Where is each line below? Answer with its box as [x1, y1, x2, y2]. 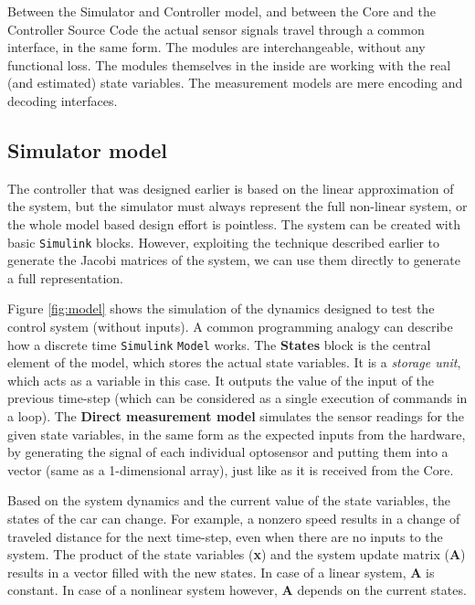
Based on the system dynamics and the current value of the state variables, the [7, 491, 450, 510]
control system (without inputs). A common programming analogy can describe [7, 316, 453, 335]
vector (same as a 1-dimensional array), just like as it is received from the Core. [7, 460, 454, 479]
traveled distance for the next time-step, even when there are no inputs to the [7, 526, 443, 546]
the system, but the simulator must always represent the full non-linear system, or [7, 196, 468, 216]
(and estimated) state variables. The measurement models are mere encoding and [7, 73, 463, 92]
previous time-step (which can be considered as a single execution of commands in [7, 388, 468, 408]
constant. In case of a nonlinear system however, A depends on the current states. [7, 580, 467, 600]
